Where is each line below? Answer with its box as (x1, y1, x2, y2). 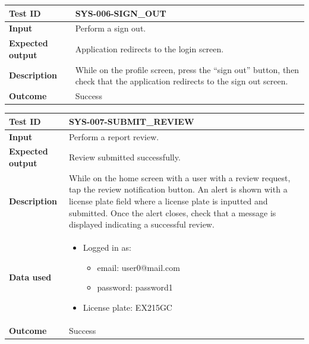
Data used (9, 271, 52, 283)
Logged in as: (83, 241, 131, 253)
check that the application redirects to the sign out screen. (75, 75, 288, 87)
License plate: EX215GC (83, 301, 172, 313)
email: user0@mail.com (97, 261, 180, 273)
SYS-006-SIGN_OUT (75, 7, 166, 19)
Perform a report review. (68, 130, 159, 143)
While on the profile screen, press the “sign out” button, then (75, 63, 299, 75)
